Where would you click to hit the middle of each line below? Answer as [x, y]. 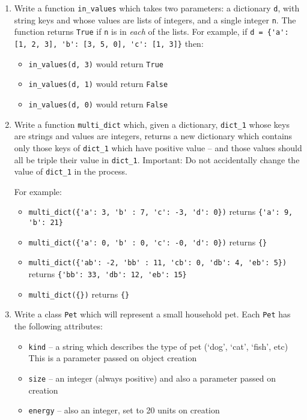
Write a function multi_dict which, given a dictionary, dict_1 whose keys [152, 124]
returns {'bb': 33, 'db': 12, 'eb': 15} [108, 274]
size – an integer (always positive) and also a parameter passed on [152, 378]
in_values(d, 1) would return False [98, 84]
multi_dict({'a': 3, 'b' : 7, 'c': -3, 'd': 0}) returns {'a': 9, [161, 211]
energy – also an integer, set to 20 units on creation [124, 410]
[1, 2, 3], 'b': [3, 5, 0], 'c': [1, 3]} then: [109, 43]
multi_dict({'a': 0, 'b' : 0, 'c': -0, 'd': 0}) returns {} [148, 241]
